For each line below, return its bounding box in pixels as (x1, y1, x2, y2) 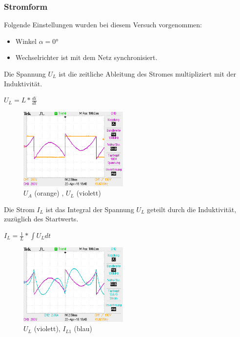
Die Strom (4, 204, 35, 214)
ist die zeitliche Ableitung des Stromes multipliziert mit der (59, 69, 237, 79)
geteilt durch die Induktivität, (147, 204, 237, 214)
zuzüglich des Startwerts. (4, 214, 79, 224)
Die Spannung (4, 69, 46, 79)
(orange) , (34, 188, 64, 198)
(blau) (74, 323, 92, 334)
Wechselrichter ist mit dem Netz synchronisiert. (15, 52, 158, 62)
